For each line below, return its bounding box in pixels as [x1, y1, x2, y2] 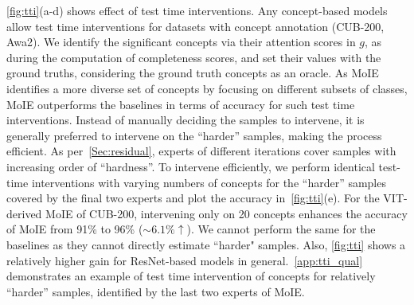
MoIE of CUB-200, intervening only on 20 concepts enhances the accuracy [45, 205, 408, 221]
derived [6, 205, 42, 221]
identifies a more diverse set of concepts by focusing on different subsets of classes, [6, 80, 408, 96]
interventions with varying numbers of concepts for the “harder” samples [31, 174, 386, 190]
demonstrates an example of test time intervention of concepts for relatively [6, 268, 376, 284]
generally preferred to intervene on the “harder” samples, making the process [6, 127, 382, 143]
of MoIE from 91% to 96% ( [6, 221, 143, 237]
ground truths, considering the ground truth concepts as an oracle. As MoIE [6, 65, 379, 81]
